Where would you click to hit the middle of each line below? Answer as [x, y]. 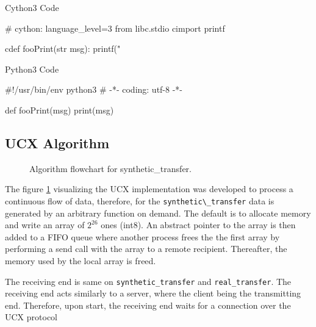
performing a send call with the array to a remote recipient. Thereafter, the [146, 249]
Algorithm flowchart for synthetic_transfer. [110, 168]
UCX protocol [31, 317]
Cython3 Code [32, 7]
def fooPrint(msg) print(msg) [59, 110]
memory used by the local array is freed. [81, 260]
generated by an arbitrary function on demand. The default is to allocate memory [158, 213]
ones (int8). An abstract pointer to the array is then [198, 225]
